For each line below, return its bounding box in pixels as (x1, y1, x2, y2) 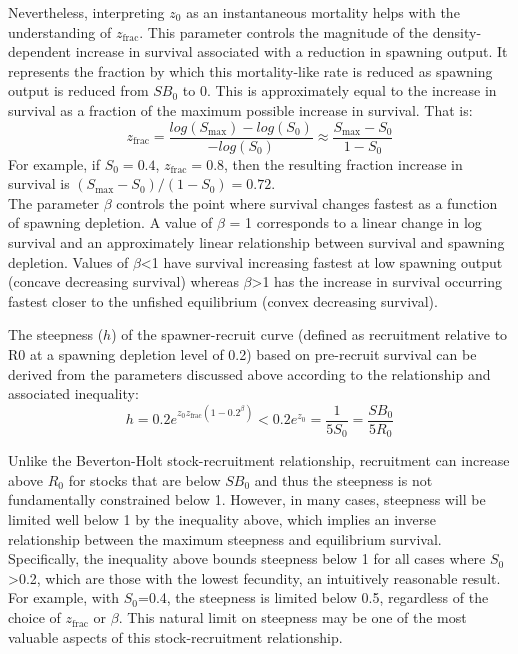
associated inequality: (8, 383, 139, 404)
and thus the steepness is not (254, 469, 433, 490)
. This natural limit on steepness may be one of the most (118, 607, 467, 628)
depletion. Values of (8, 251, 129, 272)
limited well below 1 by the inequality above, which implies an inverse (8, 509, 436, 530)
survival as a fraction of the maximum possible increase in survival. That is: (8, 99, 473, 120)
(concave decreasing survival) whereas (8, 271, 239, 292)
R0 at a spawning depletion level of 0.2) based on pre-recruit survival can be (8, 343, 477, 364)
